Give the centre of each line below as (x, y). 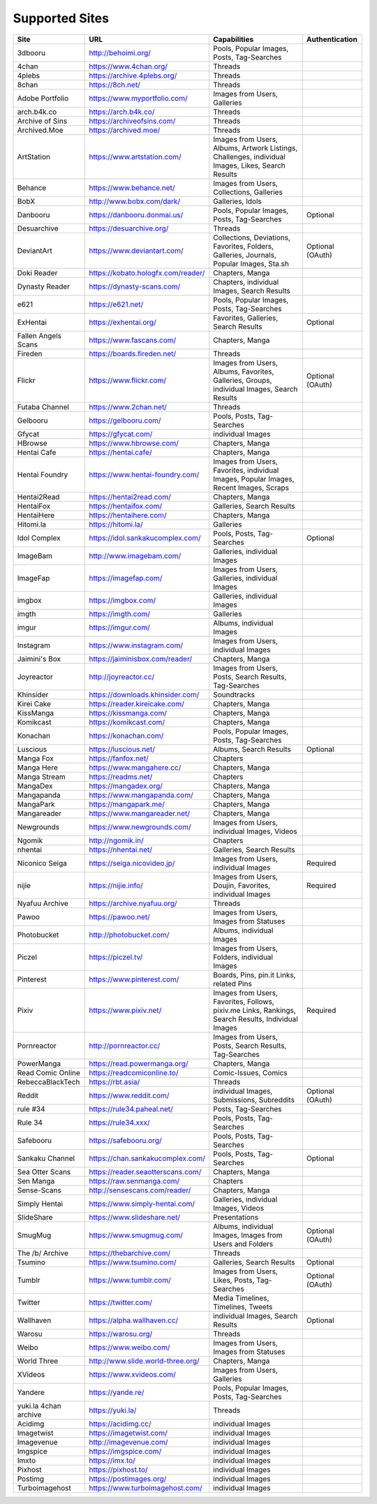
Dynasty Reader (43, 286)
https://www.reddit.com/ (129, 1095)
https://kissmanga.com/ (128, 713)
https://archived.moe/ (124, 130)
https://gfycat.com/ (120, 434)
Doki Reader (37, 272)
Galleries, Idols (237, 201)
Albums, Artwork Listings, (256, 148)
